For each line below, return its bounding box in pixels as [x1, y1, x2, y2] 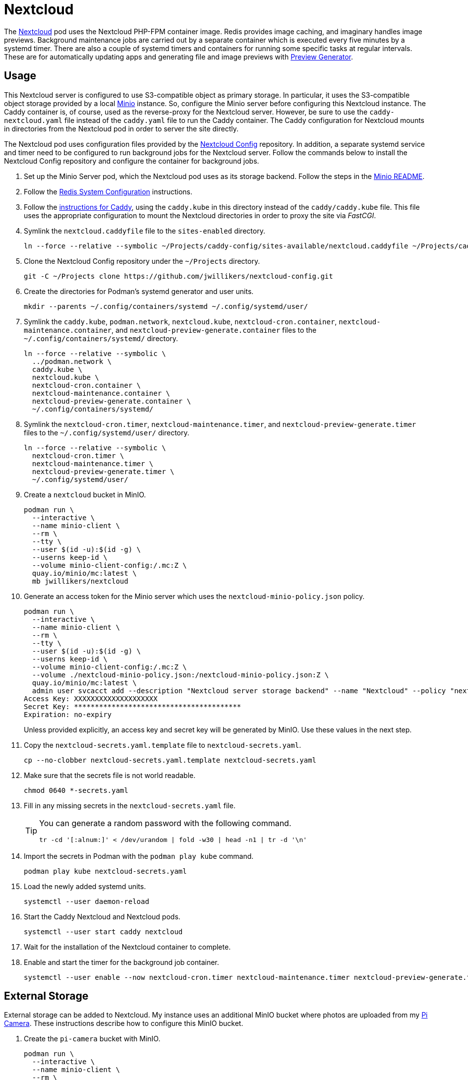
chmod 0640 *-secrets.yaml [24, 786, 128, 794]
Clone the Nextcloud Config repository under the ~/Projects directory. [24, 256, 260, 265]
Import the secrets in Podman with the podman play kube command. [24, 851, 254, 860]
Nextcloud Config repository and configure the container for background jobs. [4, 156, 259, 165]
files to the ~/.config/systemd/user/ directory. [24, 428, 189, 437]
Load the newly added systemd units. [24, 882, 146, 891]
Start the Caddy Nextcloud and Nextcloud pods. [24, 912, 180, 921]
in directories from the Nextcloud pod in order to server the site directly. [4, 124, 238, 133]
